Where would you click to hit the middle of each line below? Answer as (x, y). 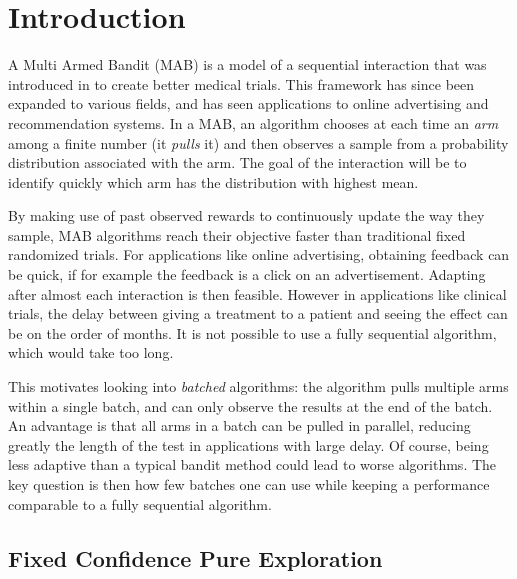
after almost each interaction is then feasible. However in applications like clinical (257, 293)
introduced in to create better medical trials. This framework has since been (241, 83)
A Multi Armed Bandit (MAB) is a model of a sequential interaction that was (247, 64)
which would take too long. (91, 352)
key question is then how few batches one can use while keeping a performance (249, 484)
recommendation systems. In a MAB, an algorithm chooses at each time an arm (253, 122)
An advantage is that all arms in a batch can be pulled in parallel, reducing (239, 425)
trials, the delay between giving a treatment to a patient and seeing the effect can (258, 313)
